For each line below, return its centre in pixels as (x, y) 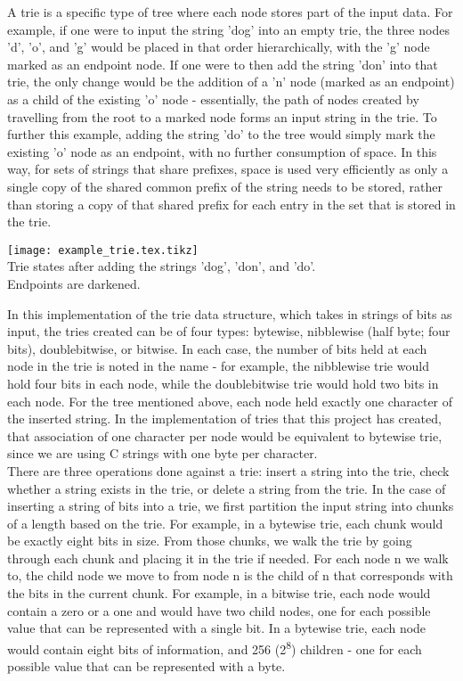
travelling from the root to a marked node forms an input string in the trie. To (222, 116)
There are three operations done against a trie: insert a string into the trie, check (228, 470)
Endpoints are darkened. (74, 283)
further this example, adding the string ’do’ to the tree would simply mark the (221, 134)
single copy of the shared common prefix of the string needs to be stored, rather (225, 186)
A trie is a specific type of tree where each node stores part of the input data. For (230, 12)
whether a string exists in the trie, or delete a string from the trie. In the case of (227, 488)
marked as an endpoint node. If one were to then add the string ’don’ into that (223, 64)
